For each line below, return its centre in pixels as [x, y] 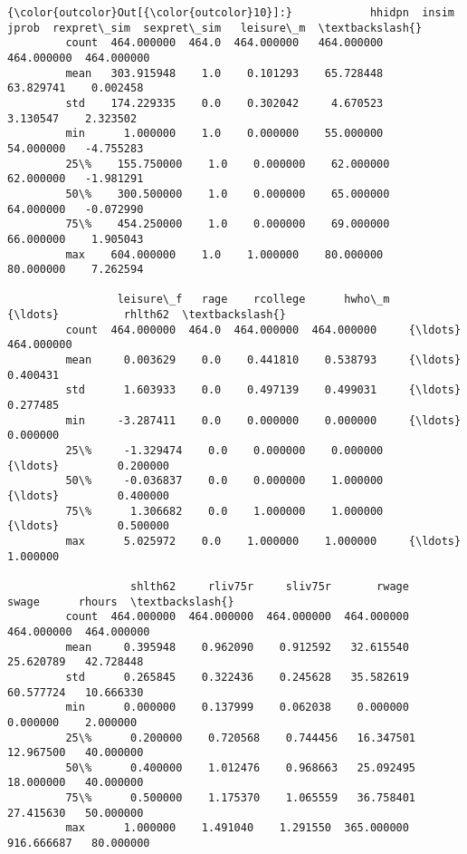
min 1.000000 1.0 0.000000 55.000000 [224, 134]
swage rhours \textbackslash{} [121, 602]
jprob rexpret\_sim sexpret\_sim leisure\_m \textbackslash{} [215, 28]
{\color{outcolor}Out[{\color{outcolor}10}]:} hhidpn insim [231, 13]
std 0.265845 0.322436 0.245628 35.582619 [237, 677]
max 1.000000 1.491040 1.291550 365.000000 [237, 828]
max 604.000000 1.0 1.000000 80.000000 [224, 254]
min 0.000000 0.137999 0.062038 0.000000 [237, 708]
